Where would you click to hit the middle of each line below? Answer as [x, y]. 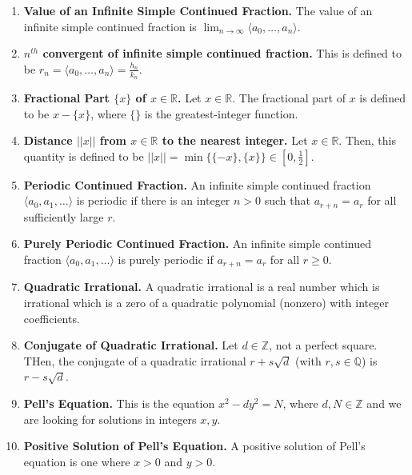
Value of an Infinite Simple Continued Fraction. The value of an [198, 10]
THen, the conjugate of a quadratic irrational [135, 360]
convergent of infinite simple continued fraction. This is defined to [222, 53]
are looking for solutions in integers [110, 419]
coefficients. [52, 318]
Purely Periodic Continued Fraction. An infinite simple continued [198, 243]
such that [287, 200]
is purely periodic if [166, 259]
